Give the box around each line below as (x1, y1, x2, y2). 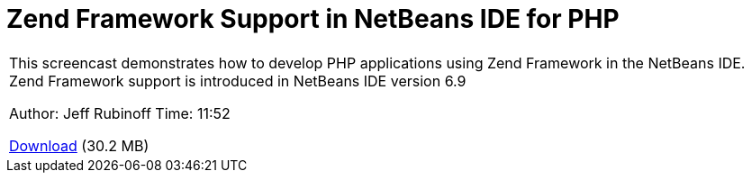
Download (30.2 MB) (9, 136, 149, 155)
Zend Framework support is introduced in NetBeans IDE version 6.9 (9, 71, 467, 90)
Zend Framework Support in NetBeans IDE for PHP (6, 4, 620, 34)
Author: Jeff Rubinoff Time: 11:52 (9, 103, 231, 122)
